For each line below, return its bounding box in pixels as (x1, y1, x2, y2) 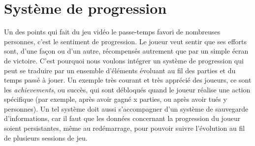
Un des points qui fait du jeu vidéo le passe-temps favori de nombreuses (4, 27, 221, 37)
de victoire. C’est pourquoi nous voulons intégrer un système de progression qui (4, 55, 244, 65)
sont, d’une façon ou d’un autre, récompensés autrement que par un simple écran (4, 46, 249, 56)
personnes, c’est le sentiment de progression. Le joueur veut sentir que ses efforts (4, 36, 247, 46)
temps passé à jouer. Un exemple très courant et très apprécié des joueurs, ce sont (4, 75, 252, 85)
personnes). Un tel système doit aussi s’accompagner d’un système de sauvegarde (4, 103, 249, 114)
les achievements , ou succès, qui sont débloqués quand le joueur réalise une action (4, 84, 251, 94)
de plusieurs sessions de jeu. (4, 132, 88, 143)
